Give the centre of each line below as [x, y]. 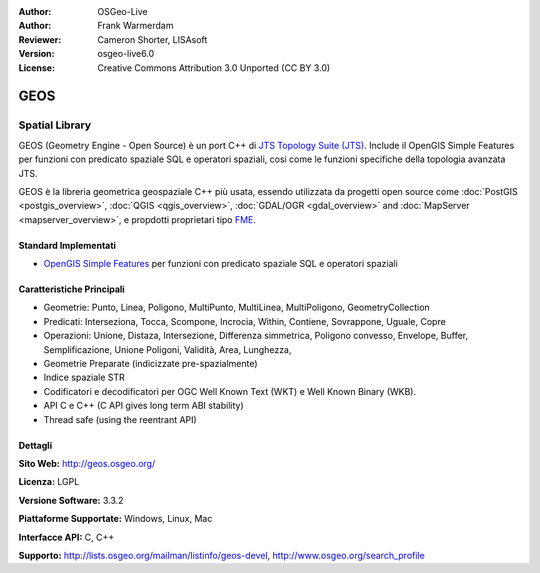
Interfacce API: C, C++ [66, 537]
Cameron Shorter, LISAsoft [152, 39]
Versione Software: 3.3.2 [71, 500]
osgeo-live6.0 [126, 54]
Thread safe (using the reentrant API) [120, 419]
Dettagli [35, 445]
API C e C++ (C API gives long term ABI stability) [143, 406]
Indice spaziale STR [84, 377]
